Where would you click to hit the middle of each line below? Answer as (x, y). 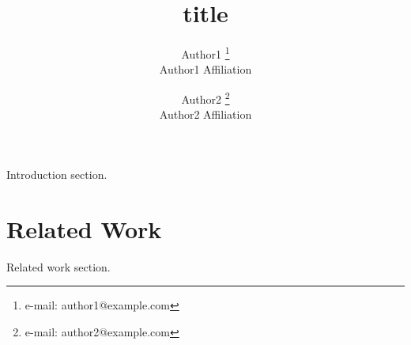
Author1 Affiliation (205, 69)
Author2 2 (205, 97)
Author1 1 (205, 53)
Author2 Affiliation (205, 114)
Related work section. (58, 266)
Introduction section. (57, 174)
